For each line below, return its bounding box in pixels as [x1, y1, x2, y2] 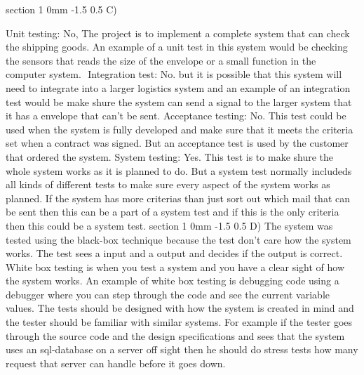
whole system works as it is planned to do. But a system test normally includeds [6, 163, 352, 178]
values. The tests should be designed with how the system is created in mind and [6, 301, 354, 315]
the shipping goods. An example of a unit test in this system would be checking [6, 39, 348, 54]
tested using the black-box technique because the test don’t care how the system [6, 232, 351, 246]
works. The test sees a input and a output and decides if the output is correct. [6, 246, 343, 261]
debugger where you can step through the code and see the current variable [6, 287, 330, 301]
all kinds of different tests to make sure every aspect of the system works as [6, 177, 330, 192]
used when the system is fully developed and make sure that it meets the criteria [6, 121, 353, 136]
